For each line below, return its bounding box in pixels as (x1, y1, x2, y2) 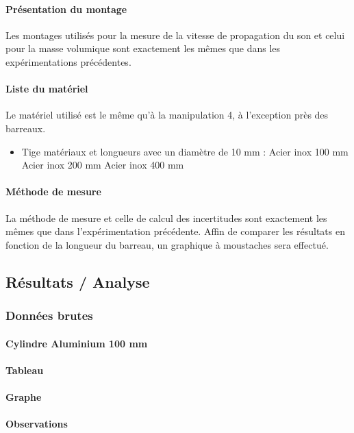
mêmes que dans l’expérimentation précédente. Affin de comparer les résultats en (5, 224, 345, 238)
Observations (5, 417, 68, 431)
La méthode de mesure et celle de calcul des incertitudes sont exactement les (5, 210, 327, 225)
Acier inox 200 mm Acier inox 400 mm (21, 158, 184, 172)
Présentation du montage (5, 1, 127, 16)
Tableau (5, 362, 44, 377)
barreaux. (5, 121, 46, 135)
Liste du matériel (5, 82, 88, 96)
